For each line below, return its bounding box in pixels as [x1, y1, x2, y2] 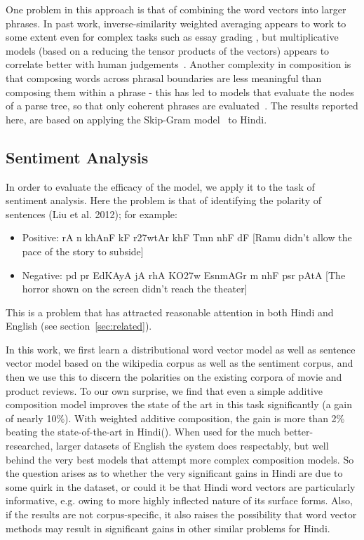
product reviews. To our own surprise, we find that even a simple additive [6, 383, 323, 398]
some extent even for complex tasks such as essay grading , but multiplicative [6, 29, 339, 44]
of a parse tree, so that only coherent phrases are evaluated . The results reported [6, 98, 358, 113]
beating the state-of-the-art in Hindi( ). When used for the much [6, 424, 281, 439]
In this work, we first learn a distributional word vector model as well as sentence [6, 342, 356, 356]
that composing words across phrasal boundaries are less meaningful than [6, 70, 322, 85]
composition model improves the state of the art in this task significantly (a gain [6, 397, 353, 412]
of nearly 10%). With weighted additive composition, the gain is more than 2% [6, 410, 345, 425]
